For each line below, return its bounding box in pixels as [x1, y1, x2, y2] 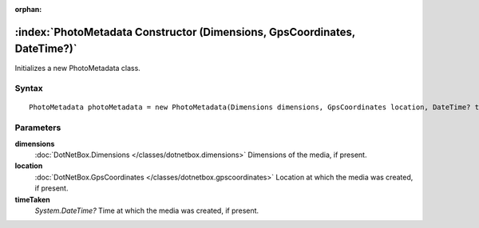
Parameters [14, 122, 61, 133]
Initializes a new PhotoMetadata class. [14, 63, 141, 73]
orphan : [14, 5, 42, 14]
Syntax [14, 83, 43, 94]
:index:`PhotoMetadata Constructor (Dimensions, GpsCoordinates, [14, 25, 355, 39]
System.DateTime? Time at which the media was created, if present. [34, 206, 259, 215]
